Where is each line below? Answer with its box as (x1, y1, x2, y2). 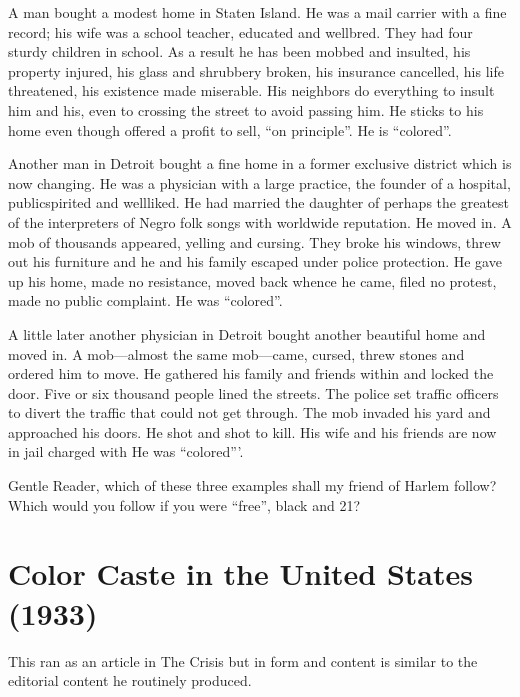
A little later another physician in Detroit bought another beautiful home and (8, 323, 486, 344)
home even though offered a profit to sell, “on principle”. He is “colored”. (8, 119, 452, 140)
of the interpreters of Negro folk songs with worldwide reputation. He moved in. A (8, 211, 512, 232)
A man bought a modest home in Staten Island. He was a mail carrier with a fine (8, 2, 507, 22)
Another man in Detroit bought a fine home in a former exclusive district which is (8, 153, 512, 174)
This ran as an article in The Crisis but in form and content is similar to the (8, 650, 478, 671)
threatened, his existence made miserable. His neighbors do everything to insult (8, 80, 495, 101)
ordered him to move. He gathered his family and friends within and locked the (8, 363, 494, 384)
